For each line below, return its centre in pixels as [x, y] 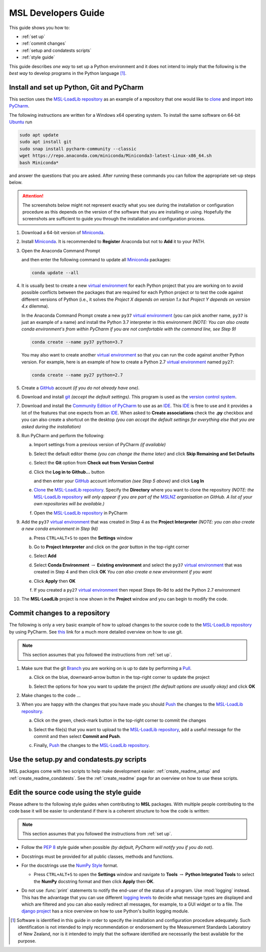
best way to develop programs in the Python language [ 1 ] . [68, 73]
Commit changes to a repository [60, 613]
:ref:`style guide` [38, 57]
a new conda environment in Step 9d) [60, 529]
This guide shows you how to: [39, 28]
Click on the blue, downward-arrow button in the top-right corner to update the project [122, 677]
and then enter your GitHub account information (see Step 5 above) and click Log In [119, 481]
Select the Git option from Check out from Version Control [94, 463]
